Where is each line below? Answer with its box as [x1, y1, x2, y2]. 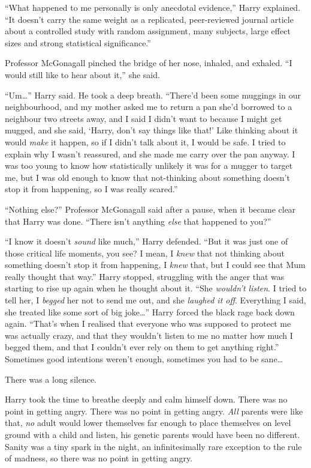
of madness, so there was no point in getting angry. [5, 452, 193, 464]
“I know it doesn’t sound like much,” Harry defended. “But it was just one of [5, 235, 288, 248]
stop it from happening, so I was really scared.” [5, 183, 178, 195]
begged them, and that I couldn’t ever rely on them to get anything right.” [5, 341, 279, 353]
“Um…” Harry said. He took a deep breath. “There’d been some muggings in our [5, 88, 301, 101]
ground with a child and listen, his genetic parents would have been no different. [5, 428, 300, 440]
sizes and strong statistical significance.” [5, 36, 151, 49]
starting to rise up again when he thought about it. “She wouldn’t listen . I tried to [5, 282, 307, 294]
